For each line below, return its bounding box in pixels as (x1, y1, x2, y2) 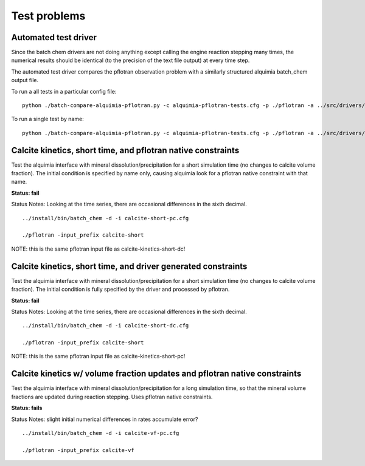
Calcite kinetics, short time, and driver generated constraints (11, 261, 248, 271)
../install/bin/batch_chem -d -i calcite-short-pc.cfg (22, 215, 189, 221)
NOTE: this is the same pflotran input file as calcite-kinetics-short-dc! (11, 245, 186, 252)
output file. (11, 77, 39, 84)
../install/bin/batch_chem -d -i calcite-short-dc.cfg (22, 322, 189, 329)
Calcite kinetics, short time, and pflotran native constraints (11, 145, 240, 155)
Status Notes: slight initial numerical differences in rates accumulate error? (11, 416, 198, 423)
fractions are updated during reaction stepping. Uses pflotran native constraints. (11, 393, 213, 400)
